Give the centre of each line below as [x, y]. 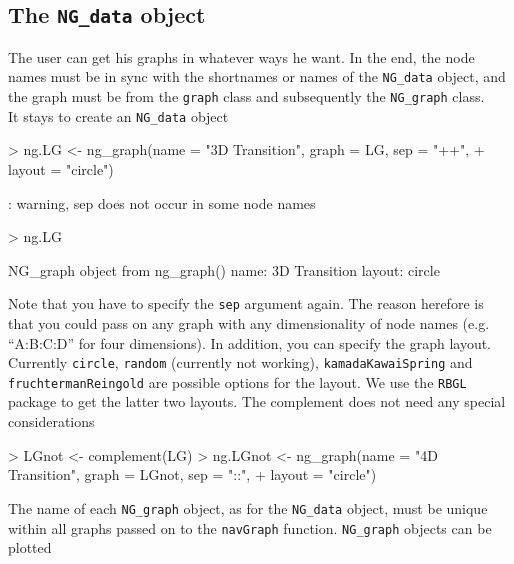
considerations [51, 421]
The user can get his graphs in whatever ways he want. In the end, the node [241, 56]
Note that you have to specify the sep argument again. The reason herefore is [246, 303]
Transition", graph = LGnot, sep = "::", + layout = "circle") [192, 474]
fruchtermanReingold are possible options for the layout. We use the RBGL [237, 381]
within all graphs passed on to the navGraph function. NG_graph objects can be [250, 527]
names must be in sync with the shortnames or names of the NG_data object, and [257, 76]
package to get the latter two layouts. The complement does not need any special [257, 401]
